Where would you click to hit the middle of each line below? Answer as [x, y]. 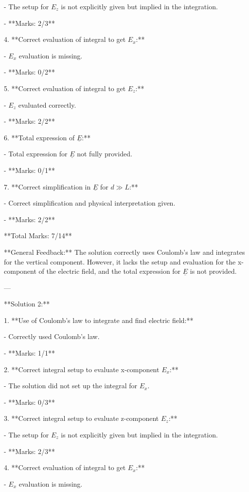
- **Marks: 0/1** [30, 170]
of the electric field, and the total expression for [110, 271]
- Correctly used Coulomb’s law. [52, 336]
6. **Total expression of [39, 137]
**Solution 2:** [27, 304]
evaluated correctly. [47, 104]
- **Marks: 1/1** [30, 353]
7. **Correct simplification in [47, 186]
